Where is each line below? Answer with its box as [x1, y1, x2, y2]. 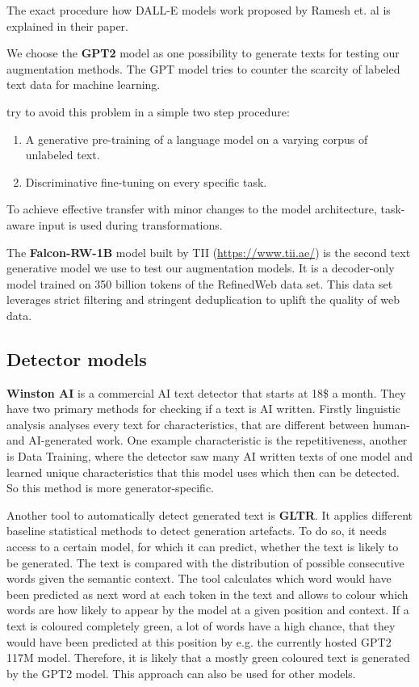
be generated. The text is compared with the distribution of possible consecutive [6, 554, 404, 571]
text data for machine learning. [6, 76, 161, 93]
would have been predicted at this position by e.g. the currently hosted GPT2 [6, 633, 392, 650]
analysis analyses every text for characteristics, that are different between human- [6, 415, 410, 432]
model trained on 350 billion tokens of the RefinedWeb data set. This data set [6, 275, 393, 292]
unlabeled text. [25, 146, 100, 163]
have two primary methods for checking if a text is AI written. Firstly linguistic [6, 400, 400, 417]
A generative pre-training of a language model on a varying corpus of [25, 130, 368, 147]
